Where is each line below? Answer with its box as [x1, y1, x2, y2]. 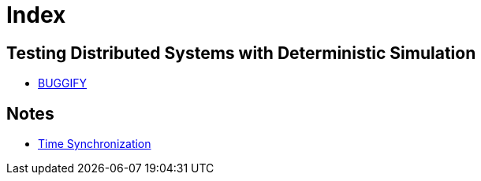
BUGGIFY [38, 76, 87, 90]
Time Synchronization [38, 137, 151, 151]
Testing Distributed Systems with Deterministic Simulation [6, 42, 476, 63]
